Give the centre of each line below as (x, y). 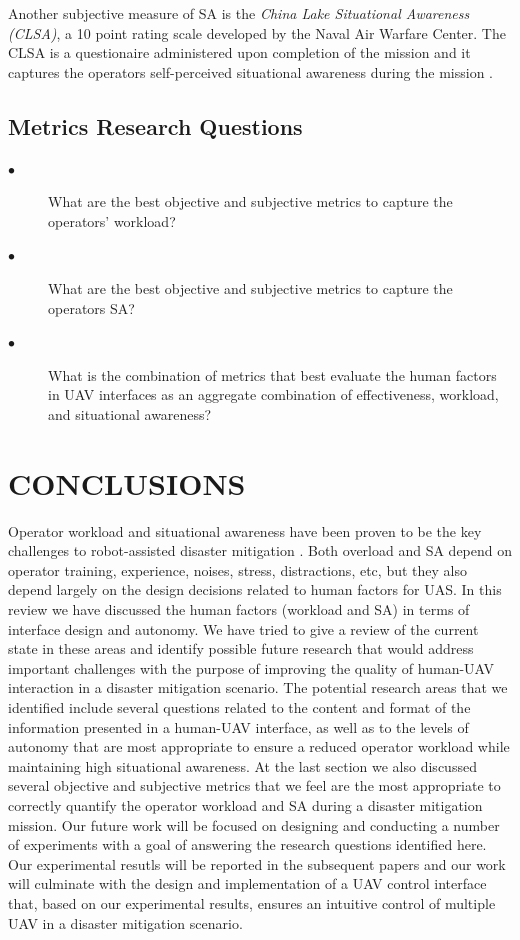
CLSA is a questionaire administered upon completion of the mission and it (239, 52)
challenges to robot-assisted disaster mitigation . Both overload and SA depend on (260, 550)
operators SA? (91, 307)
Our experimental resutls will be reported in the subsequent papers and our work (257, 863)
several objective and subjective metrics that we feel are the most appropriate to (254, 785)
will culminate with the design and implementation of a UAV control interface (247, 883)
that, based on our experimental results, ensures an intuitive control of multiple (252, 902)
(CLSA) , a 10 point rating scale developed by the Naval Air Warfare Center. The (257, 32)
